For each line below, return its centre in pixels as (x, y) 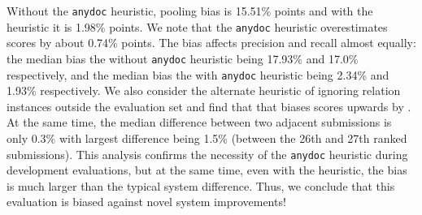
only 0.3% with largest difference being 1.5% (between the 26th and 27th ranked (207, 138)
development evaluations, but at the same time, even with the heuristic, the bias (207, 170)
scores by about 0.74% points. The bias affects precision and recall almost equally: (211, 43)
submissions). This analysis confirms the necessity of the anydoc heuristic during (207, 154)
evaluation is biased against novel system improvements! (146, 202)
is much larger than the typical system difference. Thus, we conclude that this (201, 185)
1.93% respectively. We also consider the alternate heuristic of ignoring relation (204, 90)
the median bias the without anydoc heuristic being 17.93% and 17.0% (183, 58)
